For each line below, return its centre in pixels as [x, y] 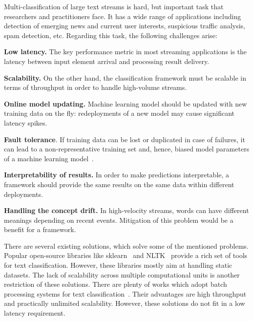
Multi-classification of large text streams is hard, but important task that [114, 6]
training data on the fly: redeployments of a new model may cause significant [119, 113]
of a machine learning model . [49, 158]
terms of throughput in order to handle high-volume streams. [95, 87]
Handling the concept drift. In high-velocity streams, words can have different [126, 210]
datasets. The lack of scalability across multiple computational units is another [122, 274]
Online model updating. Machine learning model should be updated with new [126, 103]
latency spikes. [26, 122]
